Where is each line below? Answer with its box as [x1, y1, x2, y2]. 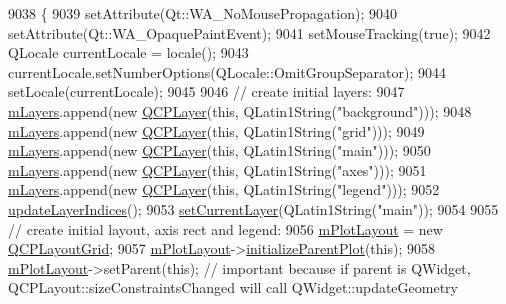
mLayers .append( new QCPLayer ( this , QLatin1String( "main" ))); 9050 [8, 140, 431, 161]
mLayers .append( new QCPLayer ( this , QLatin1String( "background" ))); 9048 [8, 100, 472, 121]
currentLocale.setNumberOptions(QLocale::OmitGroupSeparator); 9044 [8, 61, 447, 82]
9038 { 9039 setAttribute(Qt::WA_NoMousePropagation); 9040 [8, 3, 397, 23]
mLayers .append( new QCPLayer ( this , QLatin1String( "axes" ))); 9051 [8, 159, 427, 180]
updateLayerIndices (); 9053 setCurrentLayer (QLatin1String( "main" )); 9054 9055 [8, 198, 499, 219]
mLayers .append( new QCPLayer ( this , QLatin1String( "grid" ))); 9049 [8, 120, 425, 141]
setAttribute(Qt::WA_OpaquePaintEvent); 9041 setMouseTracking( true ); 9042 [8, 22, 491, 43]
